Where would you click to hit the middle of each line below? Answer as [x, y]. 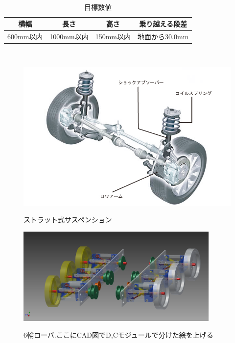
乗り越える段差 [163, 24]
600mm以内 [25, 37]
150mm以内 [113, 37]
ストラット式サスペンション [68, 220]
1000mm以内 [69, 37]
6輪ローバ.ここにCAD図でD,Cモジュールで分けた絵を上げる [118, 335]
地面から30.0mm [163, 37]
